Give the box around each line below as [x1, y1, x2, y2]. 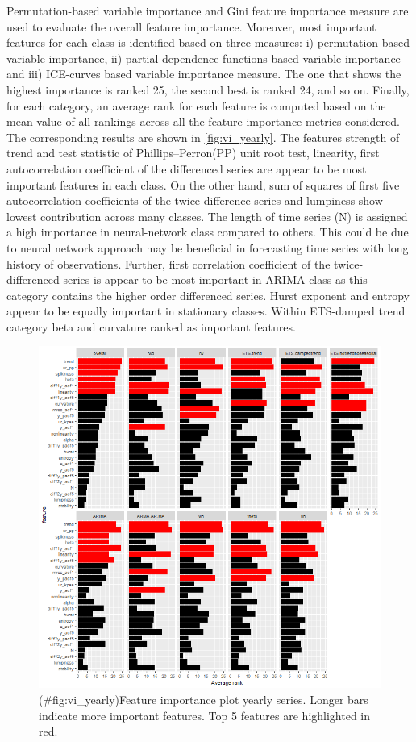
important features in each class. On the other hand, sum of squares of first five [6, 176, 400, 193]
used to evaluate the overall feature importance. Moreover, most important [6, 18, 376, 35]
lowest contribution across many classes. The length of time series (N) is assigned [6, 207, 408, 224]
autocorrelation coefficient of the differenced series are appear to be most [6, 160, 367, 177]
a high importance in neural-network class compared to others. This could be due [6, 223, 409, 240]
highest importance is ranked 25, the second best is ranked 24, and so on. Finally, [6, 81, 410, 98]
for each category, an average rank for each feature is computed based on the [6, 97, 386, 114]
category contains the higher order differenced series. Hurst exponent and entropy [6, 286, 410, 303]
